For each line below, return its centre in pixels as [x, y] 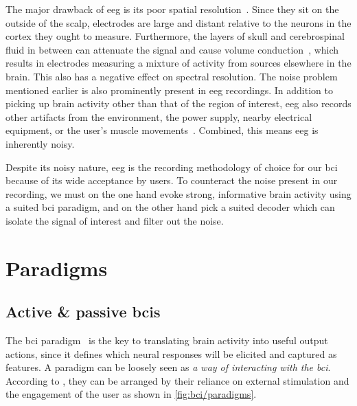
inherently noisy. [40, 143]
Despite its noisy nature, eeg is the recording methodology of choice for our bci [172, 167]
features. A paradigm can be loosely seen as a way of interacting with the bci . [168, 367]
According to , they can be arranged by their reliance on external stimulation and [177, 380]
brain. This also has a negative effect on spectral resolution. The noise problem [172, 76]
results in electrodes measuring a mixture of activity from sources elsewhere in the [178, 63]
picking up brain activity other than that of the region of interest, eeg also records [178, 103]
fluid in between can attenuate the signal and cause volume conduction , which [172, 49]
